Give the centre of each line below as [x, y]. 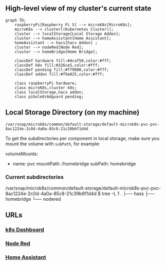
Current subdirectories [35, 177]
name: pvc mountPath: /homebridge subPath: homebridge [74, 163]
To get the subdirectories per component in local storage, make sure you [82, 138]
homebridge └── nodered [33, 199]
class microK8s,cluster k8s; [46, 88]
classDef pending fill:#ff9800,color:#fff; [62, 70]
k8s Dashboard [25, 230]
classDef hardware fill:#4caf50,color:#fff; [63, 61]
